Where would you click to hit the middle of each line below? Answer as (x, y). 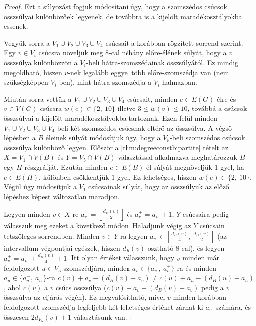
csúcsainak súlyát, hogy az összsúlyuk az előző (159, 186)
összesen (16, 316)
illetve (127, 108)
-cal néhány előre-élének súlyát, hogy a (168, 53)
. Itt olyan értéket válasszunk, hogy (121, 258)
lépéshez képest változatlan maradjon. (62, 196)
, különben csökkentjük (74, 176)
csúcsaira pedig (206, 213)
